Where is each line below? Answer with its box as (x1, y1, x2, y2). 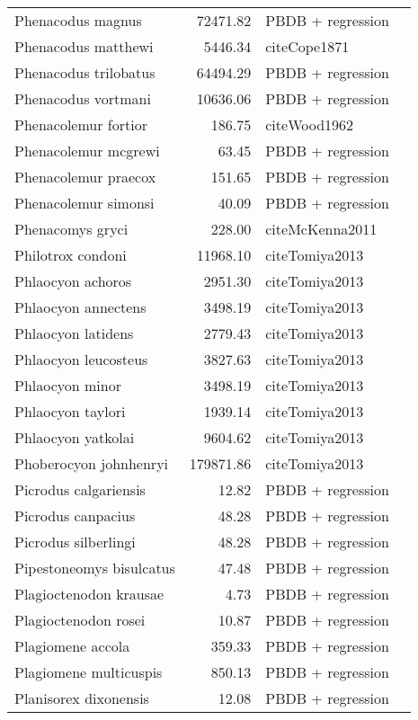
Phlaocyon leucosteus (14, 349, 148, 369)
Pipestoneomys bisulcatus (14, 557, 175, 578)
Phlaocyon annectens (14, 297, 147, 317)
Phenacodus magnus (14, 10, 142, 31)
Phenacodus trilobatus (14, 62, 156, 83)
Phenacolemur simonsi (14, 192, 155, 213)
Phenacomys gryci (14, 218, 129, 239)
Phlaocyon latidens (14, 323, 134, 343)
